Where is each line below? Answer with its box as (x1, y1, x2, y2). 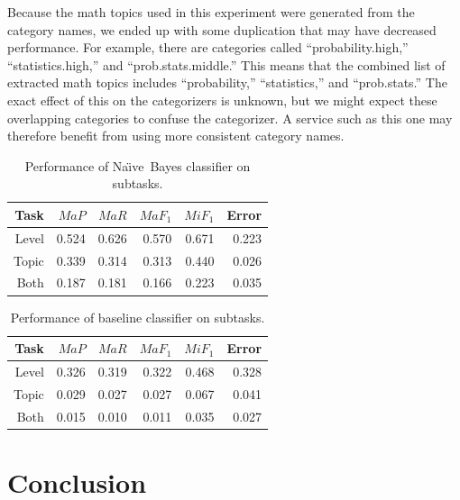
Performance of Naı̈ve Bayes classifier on (24, 156, 251, 175)
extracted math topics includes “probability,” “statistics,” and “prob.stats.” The (7, 73, 447, 92)
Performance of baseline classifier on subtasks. (10, 307, 265, 326)
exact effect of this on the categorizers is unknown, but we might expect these (7, 90, 437, 109)
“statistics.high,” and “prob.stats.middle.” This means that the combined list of (7, 55, 446, 74)
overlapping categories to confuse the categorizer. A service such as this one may (7, 108, 453, 127)
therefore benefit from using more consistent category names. (7, 126, 345, 145)
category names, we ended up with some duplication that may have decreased (7, 20, 437, 39)
